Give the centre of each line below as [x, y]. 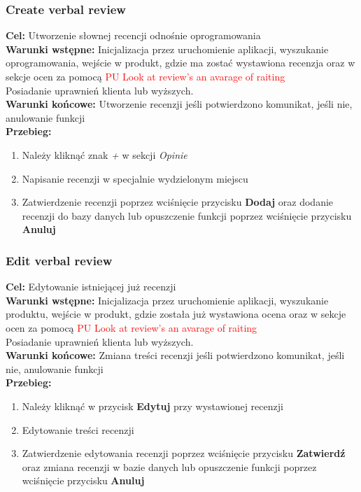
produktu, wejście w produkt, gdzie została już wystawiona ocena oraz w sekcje [176, 314]
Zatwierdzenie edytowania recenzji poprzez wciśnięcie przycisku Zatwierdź [184, 453]
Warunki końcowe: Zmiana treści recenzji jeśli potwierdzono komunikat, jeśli [175, 355]
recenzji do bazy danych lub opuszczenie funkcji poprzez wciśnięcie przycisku [187, 215]
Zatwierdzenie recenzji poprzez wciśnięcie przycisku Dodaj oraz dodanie [178, 202]
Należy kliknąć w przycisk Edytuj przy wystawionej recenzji [153, 406]
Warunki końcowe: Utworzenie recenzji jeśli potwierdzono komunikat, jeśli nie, [179, 104]
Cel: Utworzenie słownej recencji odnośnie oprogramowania [133, 35]
